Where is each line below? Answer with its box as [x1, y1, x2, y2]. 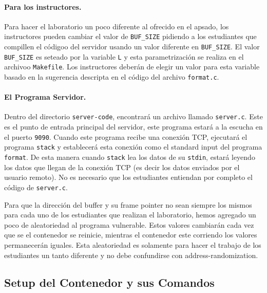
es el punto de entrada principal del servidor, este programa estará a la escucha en [4, 121, 263, 132]
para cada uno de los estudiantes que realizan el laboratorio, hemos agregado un [4, 209, 256, 220]
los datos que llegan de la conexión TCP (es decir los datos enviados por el [4, 161, 240, 172]
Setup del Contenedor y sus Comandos [4, 274, 215, 290]
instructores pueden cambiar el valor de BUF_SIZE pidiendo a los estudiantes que [4, 31, 257, 42]
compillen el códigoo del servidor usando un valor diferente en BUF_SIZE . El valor [4, 41, 260, 52]
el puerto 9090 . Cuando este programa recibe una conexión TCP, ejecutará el [4, 131, 247, 142]
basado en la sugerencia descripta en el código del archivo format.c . [4, 71, 219, 82]
